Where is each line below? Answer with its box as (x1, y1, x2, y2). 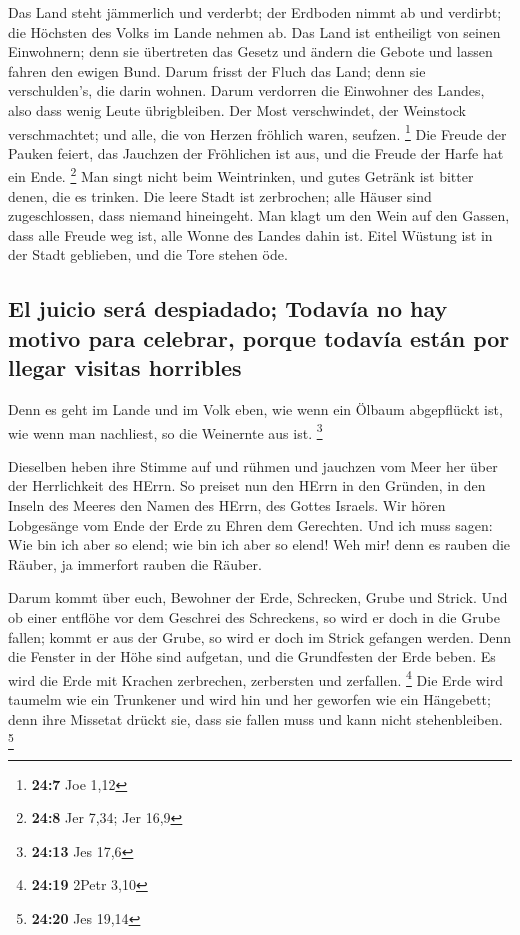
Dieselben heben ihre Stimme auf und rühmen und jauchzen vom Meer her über (8, 455, 498, 476)
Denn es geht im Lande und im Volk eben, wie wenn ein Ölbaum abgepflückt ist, (8, 399, 503, 420)
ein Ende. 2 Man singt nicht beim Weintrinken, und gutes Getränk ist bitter (8, 163, 474, 187)
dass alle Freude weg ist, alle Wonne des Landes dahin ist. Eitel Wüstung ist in (8, 224, 493, 245)
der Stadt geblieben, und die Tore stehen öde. (8, 244, 288, 265)
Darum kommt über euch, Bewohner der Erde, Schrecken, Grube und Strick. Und (8, 587, 508, 608)
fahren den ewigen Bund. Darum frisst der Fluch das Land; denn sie (8, 60, 426, 81)
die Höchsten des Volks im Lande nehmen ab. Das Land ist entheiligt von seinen (8, 21, 501, 42)
